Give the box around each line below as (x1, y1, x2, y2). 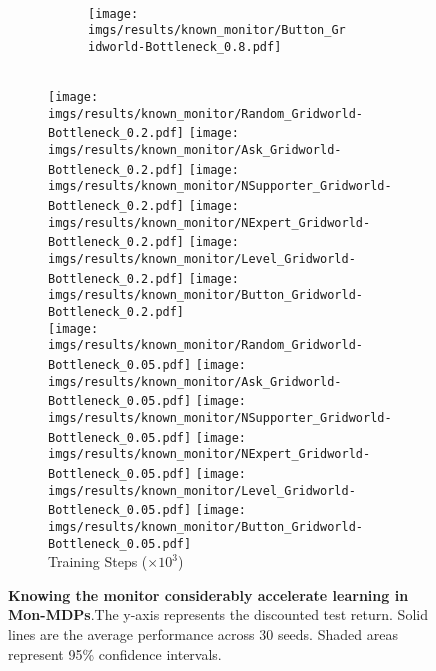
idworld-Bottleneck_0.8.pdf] (88, 39, 282, 54)
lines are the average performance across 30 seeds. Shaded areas (8, 624, 398, 644)
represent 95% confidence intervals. (8, 643, 222, 664)
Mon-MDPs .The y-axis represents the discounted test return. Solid (8, 604, 428, 625)
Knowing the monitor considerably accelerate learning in (8, 584, 409, 605)
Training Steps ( (48, 551, 148, 572)
